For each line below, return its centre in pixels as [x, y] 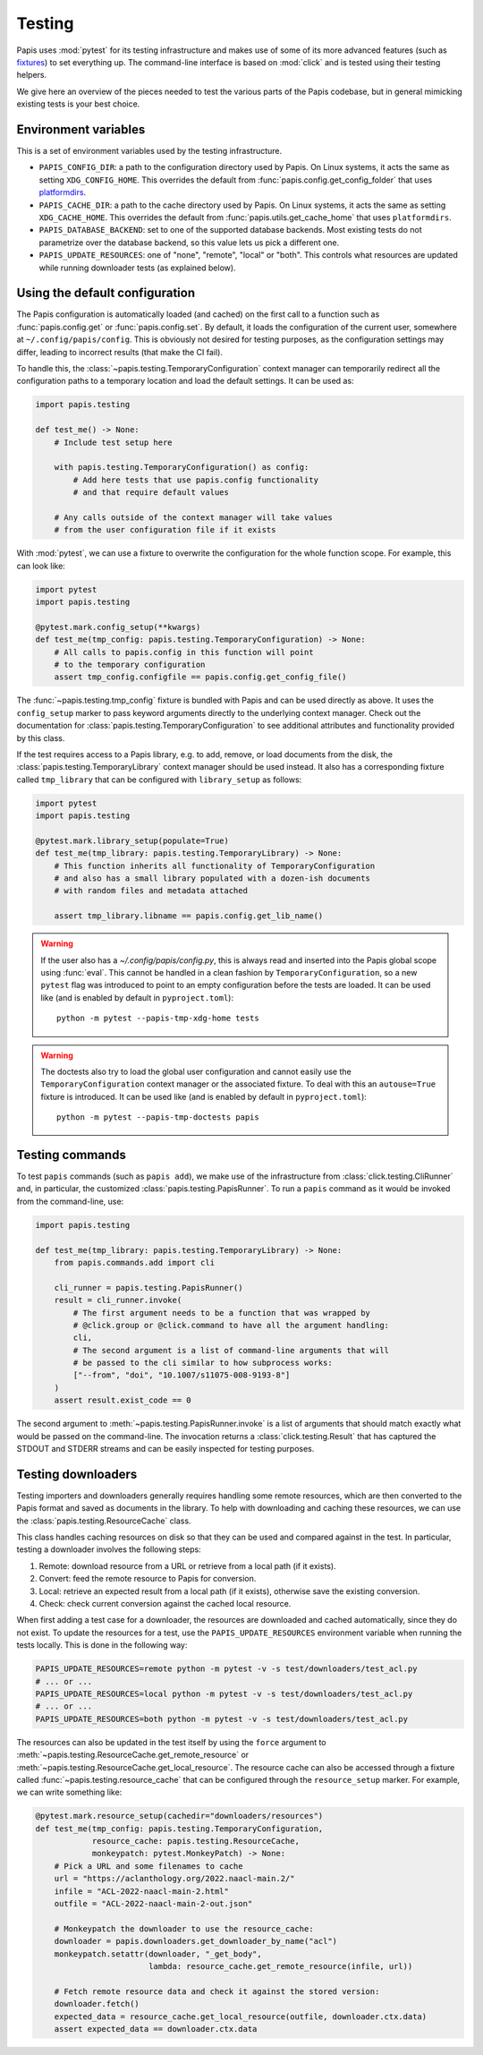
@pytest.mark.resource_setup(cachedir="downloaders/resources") [179, 1816]
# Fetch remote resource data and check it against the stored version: [217, 1991]
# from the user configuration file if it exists [165, 530]
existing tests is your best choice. [78, 104]
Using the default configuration [106, 293]
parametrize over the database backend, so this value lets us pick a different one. [189, 243]
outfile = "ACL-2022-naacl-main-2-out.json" [153, 1904]
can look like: [41, 566]
